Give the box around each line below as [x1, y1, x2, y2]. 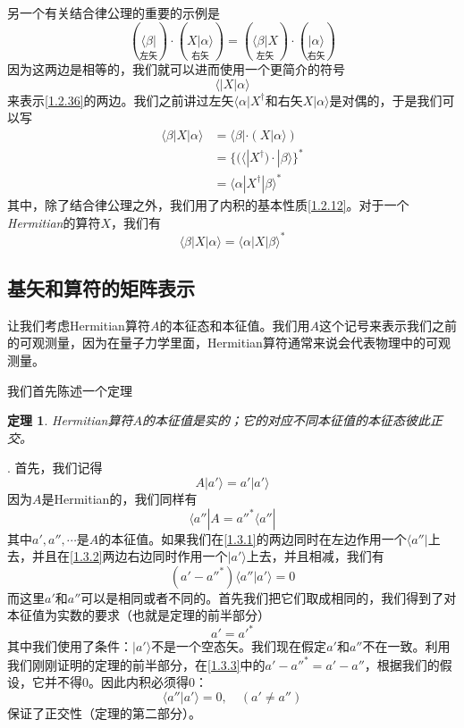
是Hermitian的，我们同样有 [41, 490, 198, 508]
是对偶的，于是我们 [329, 90, 443, 109]
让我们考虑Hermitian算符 [7, 315, 150, 334]
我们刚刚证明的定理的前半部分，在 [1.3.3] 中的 [7, 655, 266, 674]
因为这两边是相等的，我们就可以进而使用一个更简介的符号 [7, 60, 345, 79]
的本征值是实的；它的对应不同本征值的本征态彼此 [141, 411, 430, 430]
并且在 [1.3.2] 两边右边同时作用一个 [31, 547, 228, 565]
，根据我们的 [364, 655, 440, 674]
